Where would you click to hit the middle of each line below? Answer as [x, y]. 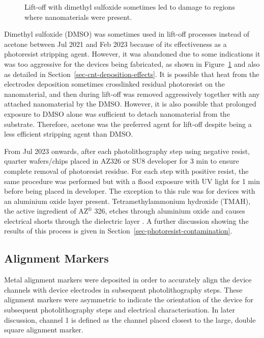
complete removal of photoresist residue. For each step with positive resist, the [126, 171]
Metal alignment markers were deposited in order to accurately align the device [128, 280]
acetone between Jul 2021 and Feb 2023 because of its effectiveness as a [115, 44]
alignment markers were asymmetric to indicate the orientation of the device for [129, 300]
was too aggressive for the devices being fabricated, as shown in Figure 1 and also [132, 63]
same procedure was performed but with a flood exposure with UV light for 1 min [132, 181]
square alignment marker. [44, 330]
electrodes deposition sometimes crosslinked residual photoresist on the [115, 84]
